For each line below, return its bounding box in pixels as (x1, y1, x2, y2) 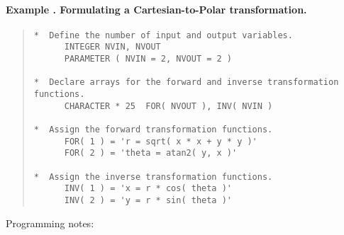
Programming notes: (6, 215, 94, 230)
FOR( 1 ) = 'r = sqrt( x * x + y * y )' (64, 136, 257, 147)
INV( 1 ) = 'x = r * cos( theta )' (64, 183, 232, 194)
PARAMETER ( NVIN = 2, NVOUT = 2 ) (64, 54, 232, 64)
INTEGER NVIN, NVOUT (64, 42, 161, 52)
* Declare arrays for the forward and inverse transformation (33, 77, 339, 88)
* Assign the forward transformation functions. (33, 125, 273, 135)
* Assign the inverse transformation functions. (33, 171, 273, 182)
